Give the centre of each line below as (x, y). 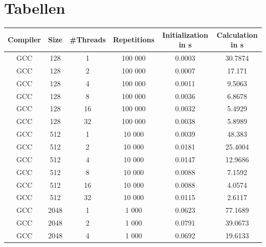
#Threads (88, 40)
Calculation (237, 34)
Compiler (24, 40)
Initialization (185, 34)
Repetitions (134, 40)
